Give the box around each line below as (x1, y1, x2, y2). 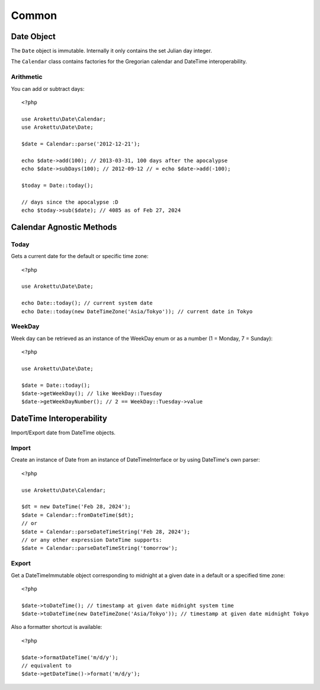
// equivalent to (21, 662, 72, 669)
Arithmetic (11, 73, 43, 81)
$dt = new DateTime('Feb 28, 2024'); (21, 503, 132, 510)
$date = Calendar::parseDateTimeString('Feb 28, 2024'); (21, 528, 191, 535)
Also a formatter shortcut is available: (11, 624, 103, 631)
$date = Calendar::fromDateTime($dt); (21, 511, 135, 519)
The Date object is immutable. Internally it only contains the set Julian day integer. (11, 47, 213, 55)
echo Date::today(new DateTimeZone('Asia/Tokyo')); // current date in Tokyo (21, 308, 253, 314)
